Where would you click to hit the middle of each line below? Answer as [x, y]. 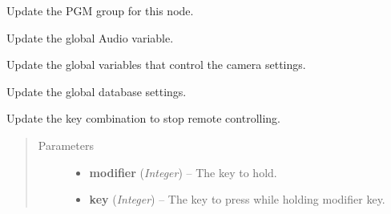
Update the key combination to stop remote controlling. [143, 118]
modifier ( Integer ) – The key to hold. [183, 172]
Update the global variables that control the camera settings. [156, 65]
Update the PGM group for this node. [100, 10]
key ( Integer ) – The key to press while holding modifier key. [237, 199]
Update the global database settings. [97, 91]
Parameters [66, 145]
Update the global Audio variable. [90, 37]
